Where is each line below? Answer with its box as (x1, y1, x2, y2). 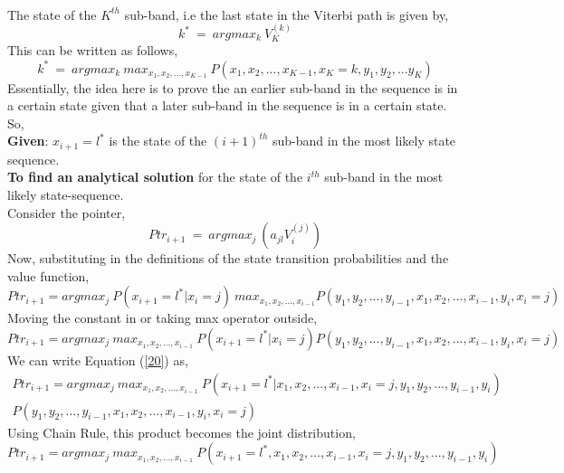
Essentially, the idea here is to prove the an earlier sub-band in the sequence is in (7, 78, 458, 97)
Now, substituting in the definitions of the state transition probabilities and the (7, 249, 449, 268)
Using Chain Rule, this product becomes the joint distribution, (7, 422, 356, 441)
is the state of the (109, 131, 207, 150)
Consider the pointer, (7, 203, 126, 222)
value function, (7, 266, 90, 285)
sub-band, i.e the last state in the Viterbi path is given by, (124, 5, 449, 24)
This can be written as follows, (7, 41, 178, 60)
